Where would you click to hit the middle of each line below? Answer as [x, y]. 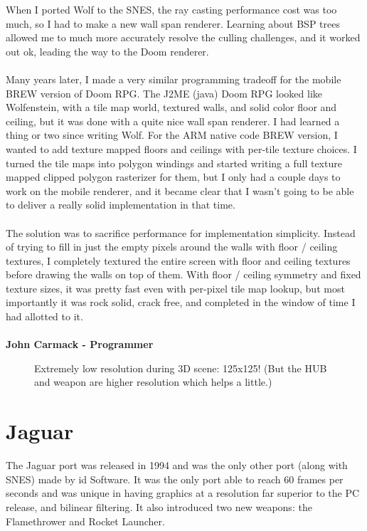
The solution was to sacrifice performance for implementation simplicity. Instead [181, 232]
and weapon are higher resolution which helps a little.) [153, 382]
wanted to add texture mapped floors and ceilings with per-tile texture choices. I [181, 148]
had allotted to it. [44, 316]
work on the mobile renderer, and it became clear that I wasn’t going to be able [180, 190]
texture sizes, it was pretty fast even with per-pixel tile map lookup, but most [175, 288]
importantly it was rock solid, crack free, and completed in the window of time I [181, 302]
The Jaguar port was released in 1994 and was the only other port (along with [177, 465]
